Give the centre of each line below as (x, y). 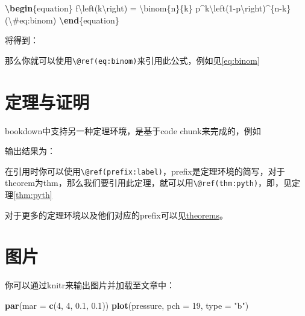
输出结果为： (30, 151)
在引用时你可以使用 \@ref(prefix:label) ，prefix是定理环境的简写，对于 (145, 171)
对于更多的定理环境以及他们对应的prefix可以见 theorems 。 (116, 215)
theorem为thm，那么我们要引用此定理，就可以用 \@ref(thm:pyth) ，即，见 (149, 183)
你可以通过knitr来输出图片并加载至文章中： (90, 285)
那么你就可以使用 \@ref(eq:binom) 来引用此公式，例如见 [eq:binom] (132, 60)
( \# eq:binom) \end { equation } (62, 20)
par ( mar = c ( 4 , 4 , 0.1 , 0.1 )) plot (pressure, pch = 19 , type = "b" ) (127, 305)
